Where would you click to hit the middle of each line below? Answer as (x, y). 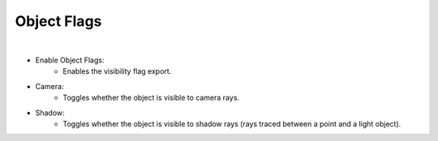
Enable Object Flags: (70, 60)
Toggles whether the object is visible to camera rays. (151, 98)
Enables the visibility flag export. (117, 71)
